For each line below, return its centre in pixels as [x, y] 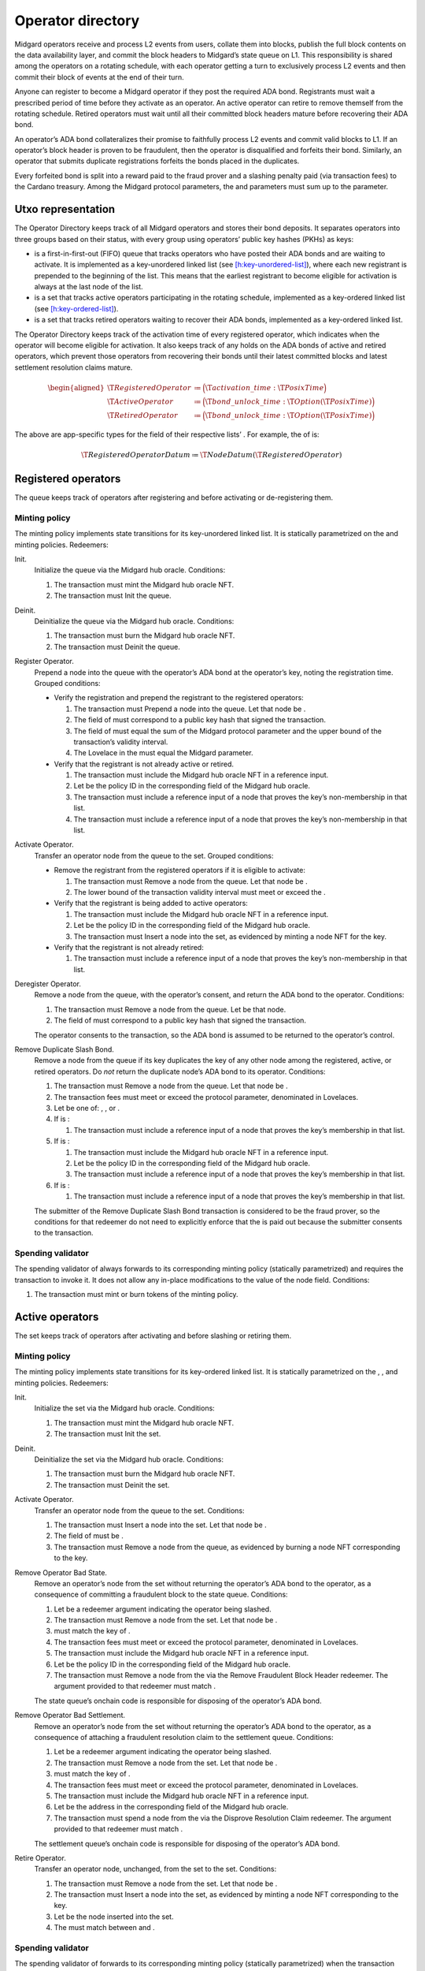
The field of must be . [89, 1536]
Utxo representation [65, 209]
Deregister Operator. [48, 984]
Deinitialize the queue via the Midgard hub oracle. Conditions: [134, 621]
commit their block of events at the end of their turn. [99, 77]
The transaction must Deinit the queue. [117, 646]
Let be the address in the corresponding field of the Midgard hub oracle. [171, 1807]
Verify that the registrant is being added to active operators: [151, 904]
